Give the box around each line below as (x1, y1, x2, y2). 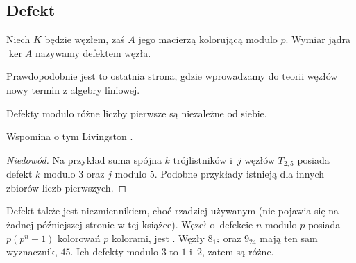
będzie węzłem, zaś (44, 32, 125, 46)
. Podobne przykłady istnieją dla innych (154, 167, 325, 181)
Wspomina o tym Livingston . (6, 129, 133, 144)
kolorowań (58, 230, 101, 245)
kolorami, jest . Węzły (111, 230, 205, 245)
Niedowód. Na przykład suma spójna (6, 152, 162, 167)
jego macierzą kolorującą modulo (138, 32, 278, 46)
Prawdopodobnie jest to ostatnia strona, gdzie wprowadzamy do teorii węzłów (6, 69, 338, 83)
